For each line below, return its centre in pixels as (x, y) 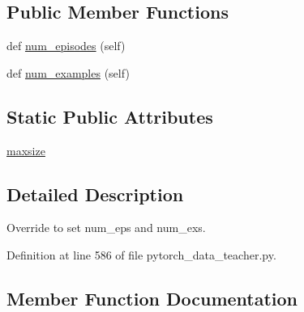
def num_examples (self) (68, 72)
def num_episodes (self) (66, 46)
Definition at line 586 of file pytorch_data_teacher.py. (141, 254)
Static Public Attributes (110, 116)
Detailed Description (95, 194)
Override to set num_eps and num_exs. (106, 228)
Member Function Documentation (152, 298)
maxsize (26, 150)
